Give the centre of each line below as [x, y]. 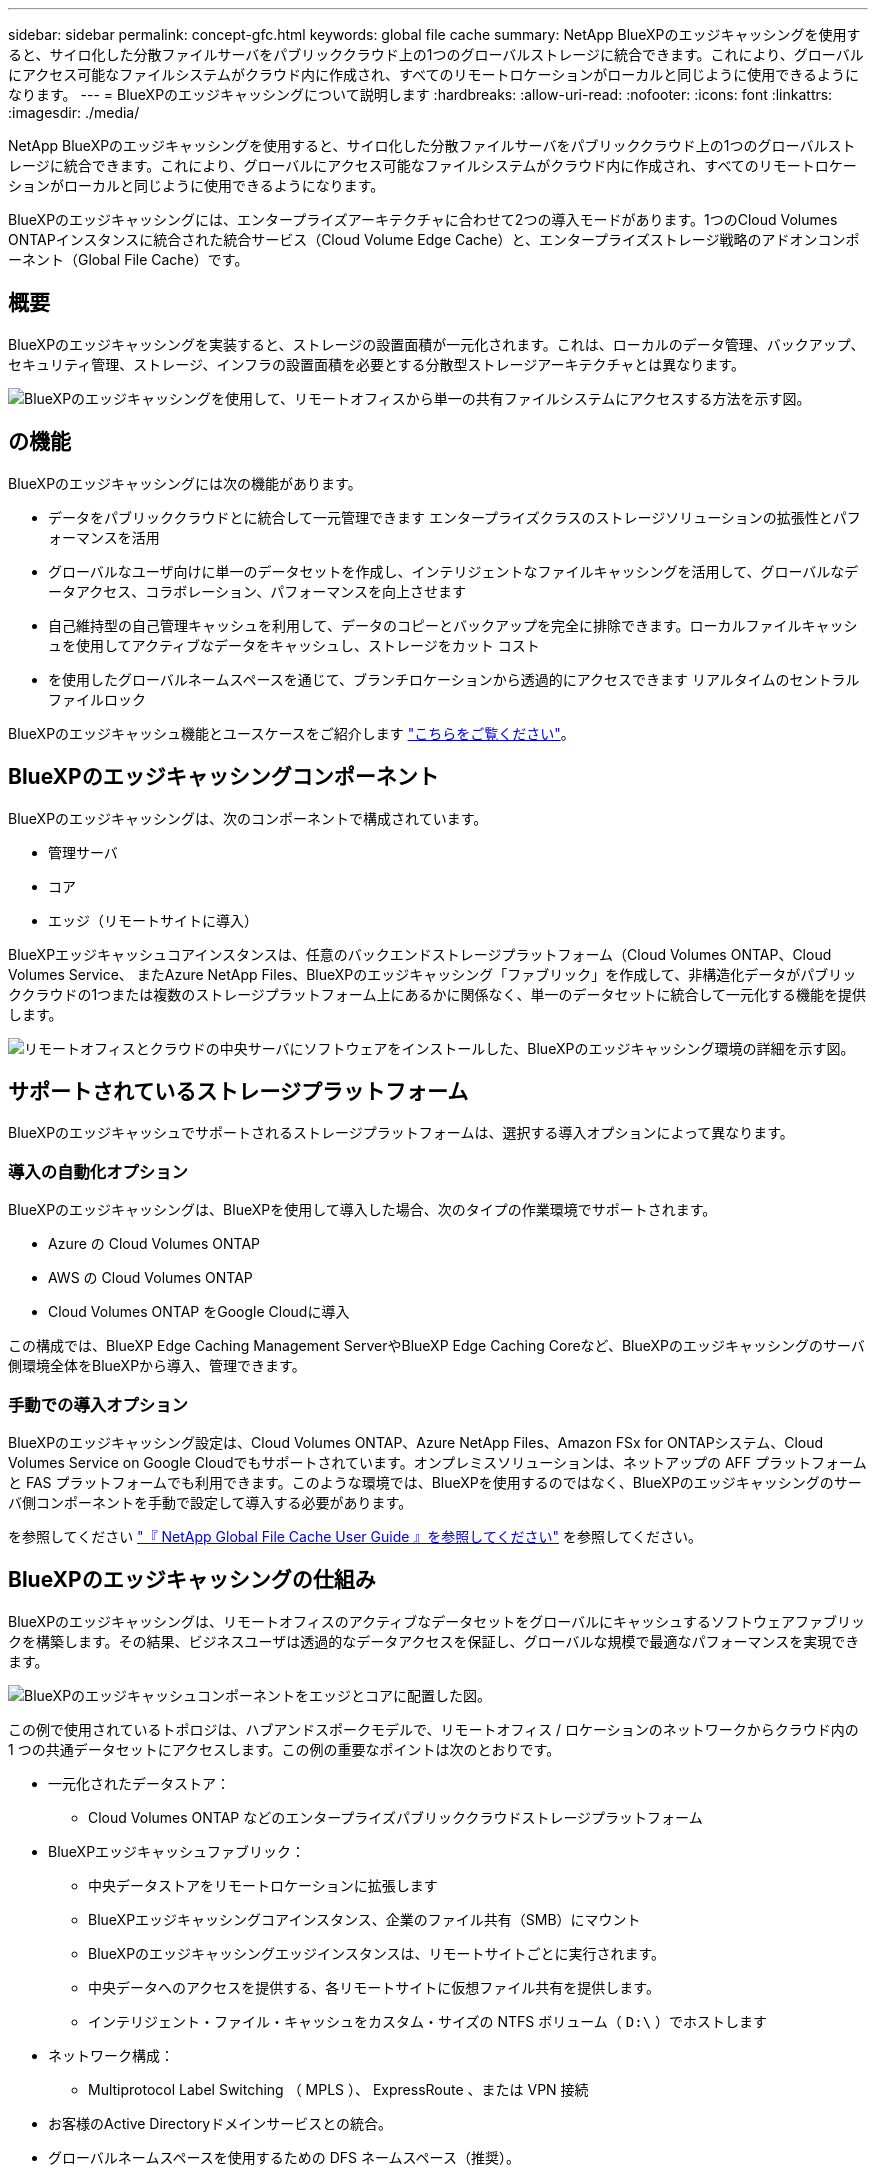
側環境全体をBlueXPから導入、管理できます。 [157, 1366]
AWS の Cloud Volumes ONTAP [150, 1278]
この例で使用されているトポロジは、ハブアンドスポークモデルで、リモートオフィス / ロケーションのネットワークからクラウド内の [433, 1729]
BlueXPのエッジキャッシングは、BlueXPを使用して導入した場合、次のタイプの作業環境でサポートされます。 [362, 1210]
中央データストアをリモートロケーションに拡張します [263, 1885]
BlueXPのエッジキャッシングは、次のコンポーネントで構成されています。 [248, 818]
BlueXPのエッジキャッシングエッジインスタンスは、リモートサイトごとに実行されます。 [377, 1953]
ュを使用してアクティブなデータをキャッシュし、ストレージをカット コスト [294, 645]
